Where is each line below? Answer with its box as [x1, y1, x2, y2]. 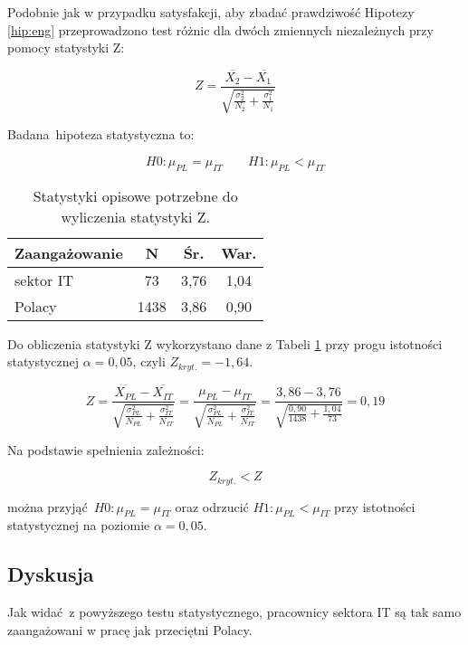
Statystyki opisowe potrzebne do [33, 185, 238, 206]
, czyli [132, 352, 166, 371]
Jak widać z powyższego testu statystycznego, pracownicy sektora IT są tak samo [7, 602, 462, 621]
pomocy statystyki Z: [7, 38, 125, 57]
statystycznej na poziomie [7, 516, 150, 535]
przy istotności [334, 497, 415, 516]
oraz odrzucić [175, 497, 249, 516]
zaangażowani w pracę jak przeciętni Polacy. [7, 620, 253, 639]
